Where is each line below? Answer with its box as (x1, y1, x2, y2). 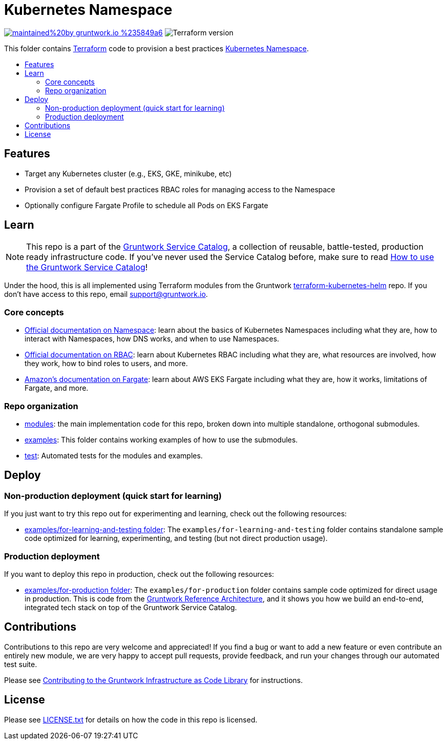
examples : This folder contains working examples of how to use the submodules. (25, 435, 298, 444)
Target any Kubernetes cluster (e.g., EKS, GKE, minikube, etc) (25, 169, 232, 178)
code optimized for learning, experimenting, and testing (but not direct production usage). (25, 534, 328, 543)
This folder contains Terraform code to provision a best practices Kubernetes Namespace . (4, 44, 309, 53)
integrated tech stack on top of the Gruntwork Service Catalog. (25, 602, 237, 612)
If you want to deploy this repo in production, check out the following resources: (4, 569, 274, 578)
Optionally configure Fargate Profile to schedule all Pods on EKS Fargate (25, 200, 268, 210)
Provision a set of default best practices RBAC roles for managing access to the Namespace (25, 185, 335, 194)
